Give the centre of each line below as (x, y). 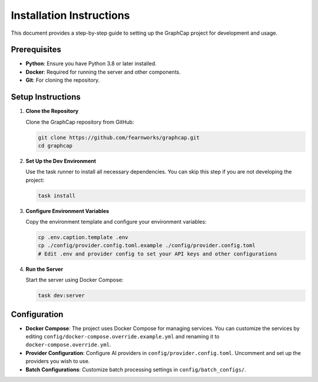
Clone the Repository (52, 111)
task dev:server (62, 295)
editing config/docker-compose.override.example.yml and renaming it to (123, 337)
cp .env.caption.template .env (83, 237)
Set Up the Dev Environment (61, 161)
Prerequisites (36, 50)
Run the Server (44, 269)
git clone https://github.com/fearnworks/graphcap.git (119, 137)
